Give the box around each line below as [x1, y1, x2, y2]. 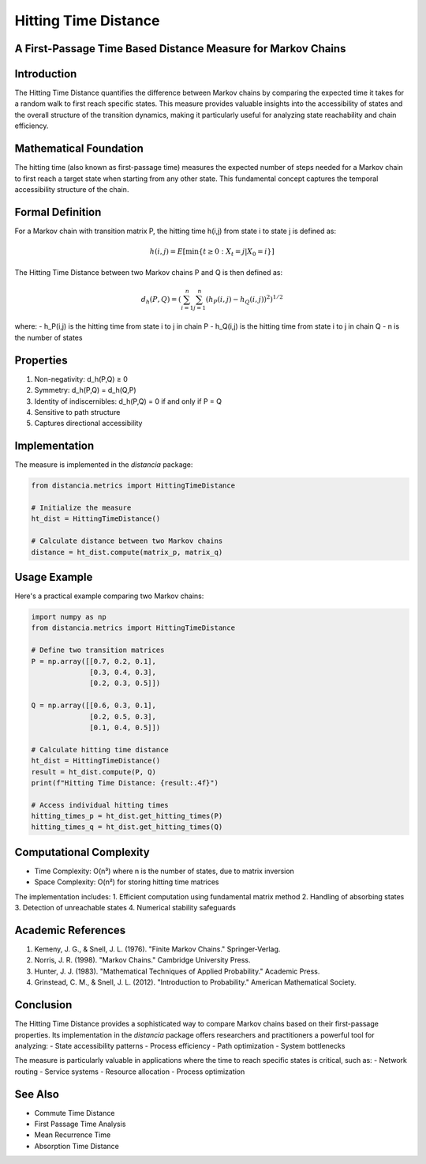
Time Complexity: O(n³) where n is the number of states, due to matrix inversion [34, 866, 295, 876]
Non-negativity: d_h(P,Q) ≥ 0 [34, 374, 128, 383]
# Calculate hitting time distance [31, 745, 169, 754]
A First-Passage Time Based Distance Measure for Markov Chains [14, 42, 346, 55]
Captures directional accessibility [34, 419, 143, 428]
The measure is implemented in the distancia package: [14, 460, 193, 469]
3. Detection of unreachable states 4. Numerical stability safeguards [14, 903, 237, 913]
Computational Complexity [14, 846, 150, 859]
